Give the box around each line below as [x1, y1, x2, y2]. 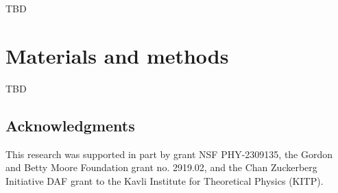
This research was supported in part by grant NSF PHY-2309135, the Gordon [5, 146, 333, 161]
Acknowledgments [5, 114, 135, 136]
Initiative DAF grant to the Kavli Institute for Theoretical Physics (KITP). [5, 173, 324, 188]
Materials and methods [5, 41, 229, 69]
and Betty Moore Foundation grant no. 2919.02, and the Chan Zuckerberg [5, 160, 317, 175]
